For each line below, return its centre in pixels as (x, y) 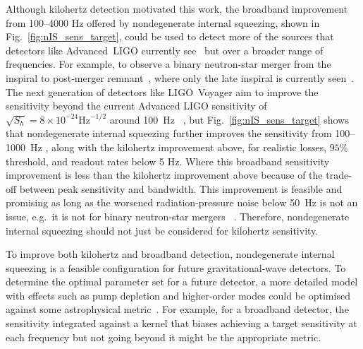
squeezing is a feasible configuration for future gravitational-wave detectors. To (176, 267)
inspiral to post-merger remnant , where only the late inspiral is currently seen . (180, 77)
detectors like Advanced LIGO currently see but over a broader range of (165, 50)
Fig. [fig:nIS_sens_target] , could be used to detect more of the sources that (170, 36)
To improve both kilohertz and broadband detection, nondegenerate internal (170, 254)
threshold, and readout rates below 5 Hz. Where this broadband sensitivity (168, 161)
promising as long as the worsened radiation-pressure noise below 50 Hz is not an (182, 202)
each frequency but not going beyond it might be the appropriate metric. (164, 337)
